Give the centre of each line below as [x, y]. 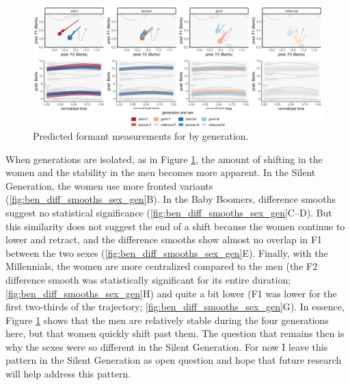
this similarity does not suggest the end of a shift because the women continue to [175, 226]
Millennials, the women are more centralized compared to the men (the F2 [162, 266]
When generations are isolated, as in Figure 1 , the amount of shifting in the [164, 159]
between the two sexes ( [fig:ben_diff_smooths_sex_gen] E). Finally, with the [167, 252]
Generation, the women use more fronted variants [109, 185]
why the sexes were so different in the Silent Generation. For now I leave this [167, 346]
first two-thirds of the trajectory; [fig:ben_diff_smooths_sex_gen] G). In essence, [175, 307]
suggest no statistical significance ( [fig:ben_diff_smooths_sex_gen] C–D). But [169, 212]
